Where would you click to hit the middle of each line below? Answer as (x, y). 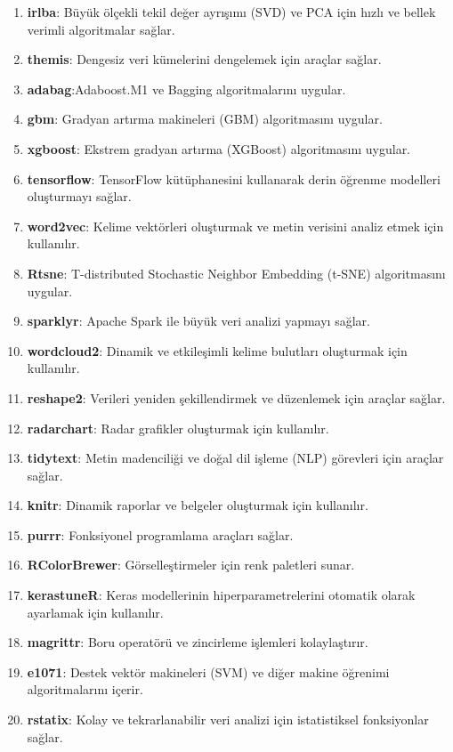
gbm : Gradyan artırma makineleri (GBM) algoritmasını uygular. (205, 119)
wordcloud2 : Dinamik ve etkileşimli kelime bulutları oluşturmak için (217, 350)
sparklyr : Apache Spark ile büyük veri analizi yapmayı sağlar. (198, 321)
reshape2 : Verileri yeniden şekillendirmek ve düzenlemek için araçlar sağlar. (236, 397)
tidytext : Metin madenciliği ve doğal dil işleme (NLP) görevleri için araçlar (235, 458)
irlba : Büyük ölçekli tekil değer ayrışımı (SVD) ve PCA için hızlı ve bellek (231, 12)
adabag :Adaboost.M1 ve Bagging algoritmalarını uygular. (186, 89)
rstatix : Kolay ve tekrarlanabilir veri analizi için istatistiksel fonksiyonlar (228, 720)
